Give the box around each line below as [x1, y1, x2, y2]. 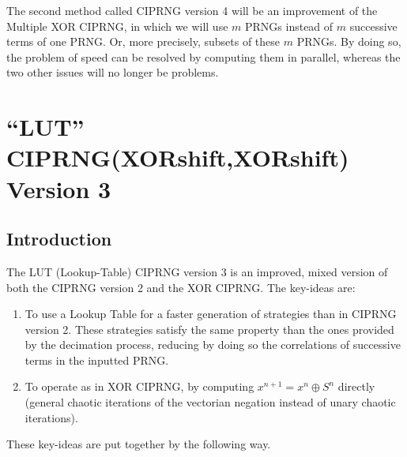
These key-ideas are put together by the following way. [6, 436, 271, 452]
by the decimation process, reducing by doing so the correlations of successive [24, 336, 401, 353]
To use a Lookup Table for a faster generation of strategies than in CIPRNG [24, 305, 397, 322]
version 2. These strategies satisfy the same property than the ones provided [24, 320, 394, 337]
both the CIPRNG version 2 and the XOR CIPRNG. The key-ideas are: [6, 279, 356, 295]
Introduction [6, 227, 112, 251]
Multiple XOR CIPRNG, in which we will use [6, 17, 228, 34]
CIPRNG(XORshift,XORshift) [6, 141, 349, 174]
